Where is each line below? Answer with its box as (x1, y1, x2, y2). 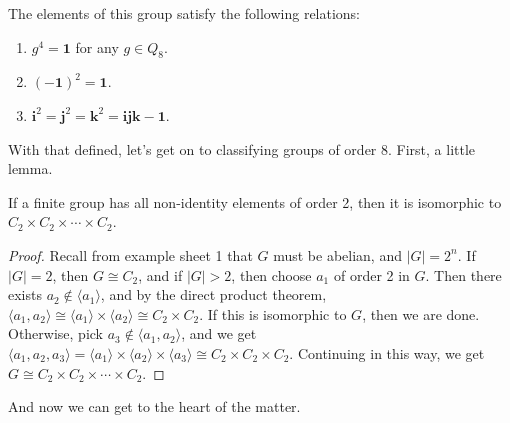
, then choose (231, 264, 312, 285)
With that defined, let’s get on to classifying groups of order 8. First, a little (8, 138, 476, 159)
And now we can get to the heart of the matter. (8, 396, 301, 417)
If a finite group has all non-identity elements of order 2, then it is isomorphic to (8, 191, 502, 212)
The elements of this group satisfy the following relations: (8, 3, 361, 23)
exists (8, 284, 42, 305)
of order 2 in (333, 264, 410, 285)
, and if (138, 264, 183, 285)
